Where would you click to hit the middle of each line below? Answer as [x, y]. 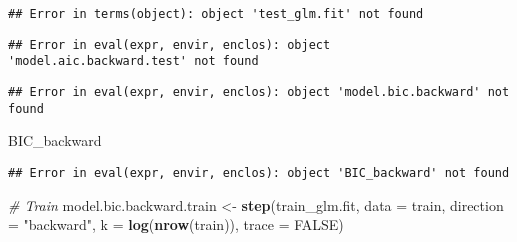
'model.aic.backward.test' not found [133, 61]
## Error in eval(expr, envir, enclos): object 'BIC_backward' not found [259, 172]
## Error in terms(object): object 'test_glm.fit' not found [216, 14]
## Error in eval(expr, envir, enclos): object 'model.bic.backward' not [259, 91]
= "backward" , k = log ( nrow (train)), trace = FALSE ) [176, 224]
